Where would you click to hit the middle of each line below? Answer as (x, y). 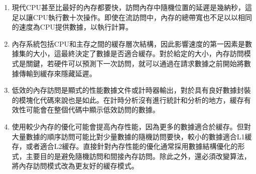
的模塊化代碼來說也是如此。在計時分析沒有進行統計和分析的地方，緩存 (128, 100)
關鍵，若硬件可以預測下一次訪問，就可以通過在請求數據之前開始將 (135, 63)
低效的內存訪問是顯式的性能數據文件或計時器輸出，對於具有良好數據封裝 (131, 90)
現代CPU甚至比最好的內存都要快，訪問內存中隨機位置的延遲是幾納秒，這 (132, 7)
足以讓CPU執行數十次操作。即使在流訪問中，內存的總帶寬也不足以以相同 (132, 17)
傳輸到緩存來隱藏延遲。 (57, 73)
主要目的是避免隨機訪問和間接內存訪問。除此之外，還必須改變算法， (138, 156)
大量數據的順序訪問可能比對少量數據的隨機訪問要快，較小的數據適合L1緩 (132, 136)
